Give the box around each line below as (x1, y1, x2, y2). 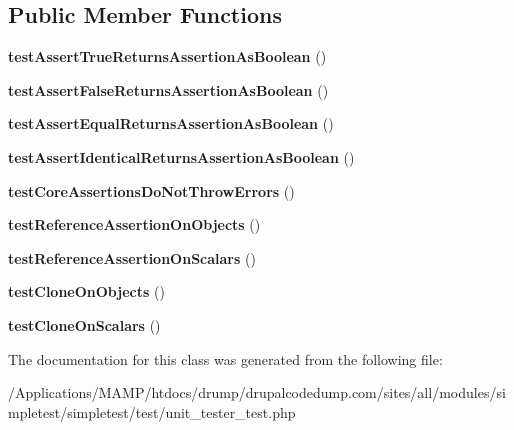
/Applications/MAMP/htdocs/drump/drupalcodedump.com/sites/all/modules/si (8, 382, 506, 403)
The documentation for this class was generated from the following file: (8, 348, 443, 369)
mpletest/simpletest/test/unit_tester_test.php (8, 401, 296, 422)
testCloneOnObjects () (8, 281, 165, 302)
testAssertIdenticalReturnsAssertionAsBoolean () (8, 146, 355, 167)
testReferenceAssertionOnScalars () (8, 247, 256, 268)
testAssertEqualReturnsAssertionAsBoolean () (8, 113, 334, 134)
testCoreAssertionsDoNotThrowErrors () (8, 180, 295, 201)
